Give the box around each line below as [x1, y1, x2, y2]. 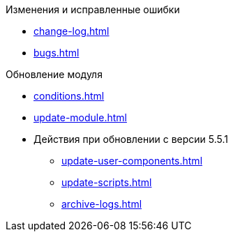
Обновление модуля [6, 68, 103, 80]
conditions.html [33, 90, 105, 102]
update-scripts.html [61, 176, 152, 188]
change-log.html [33, 25, 110, 37]
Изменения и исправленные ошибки [6, 3, 180, 15]
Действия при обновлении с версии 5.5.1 [33, 133, 229, 145]
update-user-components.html [61, 155, 203, 167]
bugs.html [33, 47, 80, 59]
